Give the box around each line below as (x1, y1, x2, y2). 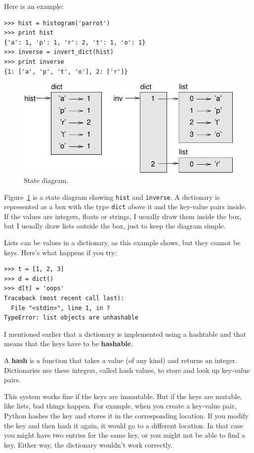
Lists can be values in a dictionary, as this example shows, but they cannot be (4, 237, 241, 248)
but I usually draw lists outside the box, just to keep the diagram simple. (4, 221, 226, 231)
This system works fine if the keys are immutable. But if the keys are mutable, (4, 391, 242, 401)
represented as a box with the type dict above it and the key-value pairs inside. (4, 201, 247, 212)
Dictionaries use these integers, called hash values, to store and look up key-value (4, 364, 250, 375)
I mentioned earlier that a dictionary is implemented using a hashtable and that (4, 328, 246, 339)
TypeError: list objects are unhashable (4, 314, 139, 321)
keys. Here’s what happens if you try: (4, 247, 117, 257)
